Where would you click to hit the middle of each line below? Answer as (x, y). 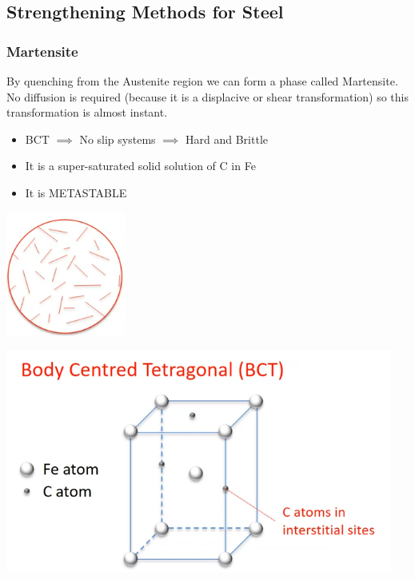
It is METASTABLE (76, 192)
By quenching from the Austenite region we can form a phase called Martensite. (202, 81)
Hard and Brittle (227, 139)
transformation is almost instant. (87, 112)
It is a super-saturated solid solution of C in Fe (140, 166)
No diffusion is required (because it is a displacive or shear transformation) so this (207, 96)
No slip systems (118, 139)
